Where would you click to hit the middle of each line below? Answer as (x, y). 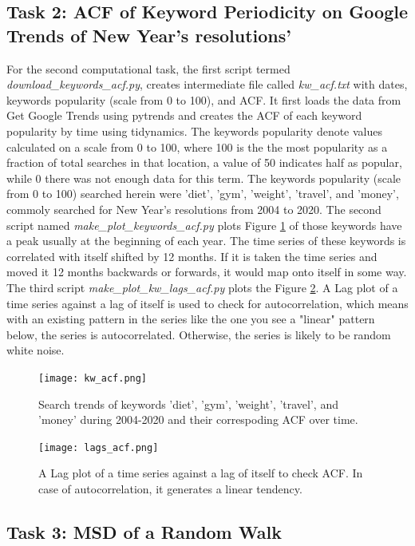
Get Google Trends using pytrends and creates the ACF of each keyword (184, 115)
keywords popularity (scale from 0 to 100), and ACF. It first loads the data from (204, 99)
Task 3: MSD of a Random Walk (144, 531)
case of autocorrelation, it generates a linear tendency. (170, 488)
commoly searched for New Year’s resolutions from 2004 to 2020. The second (194, 209)
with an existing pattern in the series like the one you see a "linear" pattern (191, 319)
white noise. (36, 350)
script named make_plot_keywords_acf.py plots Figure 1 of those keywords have (204, 225)
